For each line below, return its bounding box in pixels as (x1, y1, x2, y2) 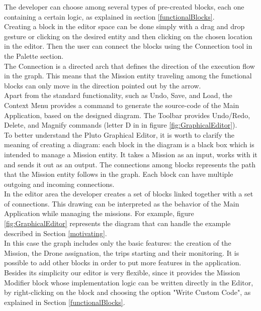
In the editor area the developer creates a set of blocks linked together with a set (4, 188, 253, 199)
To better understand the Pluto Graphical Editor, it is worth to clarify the (4, 129, 234, 140)
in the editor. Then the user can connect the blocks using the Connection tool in (4, 41, 252, 51)
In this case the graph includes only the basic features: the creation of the (4, 238, 231, 248)
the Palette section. (4, 50, 64, 61)
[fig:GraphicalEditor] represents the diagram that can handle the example (4, 218, 231, 229)
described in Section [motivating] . (4, 228, 107, 238)
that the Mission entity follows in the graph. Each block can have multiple (4, 169, 233, 179)
